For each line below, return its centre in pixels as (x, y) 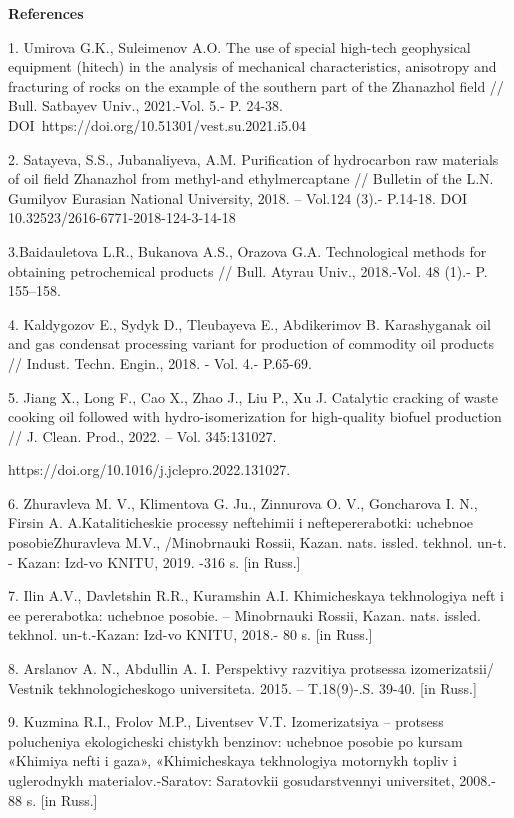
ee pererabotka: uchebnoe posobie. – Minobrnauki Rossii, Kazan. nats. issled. (244, 614)
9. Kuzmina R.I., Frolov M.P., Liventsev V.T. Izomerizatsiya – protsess (226, 721)
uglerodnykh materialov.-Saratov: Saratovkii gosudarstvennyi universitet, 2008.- (252, 780)
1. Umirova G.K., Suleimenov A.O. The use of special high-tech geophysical (239, 46)
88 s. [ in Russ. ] (53, 799)
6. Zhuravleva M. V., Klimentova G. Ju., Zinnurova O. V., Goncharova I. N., (243, 502)
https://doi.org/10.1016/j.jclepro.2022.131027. (149, 469)
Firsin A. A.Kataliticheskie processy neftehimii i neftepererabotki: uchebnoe (241, 522)
